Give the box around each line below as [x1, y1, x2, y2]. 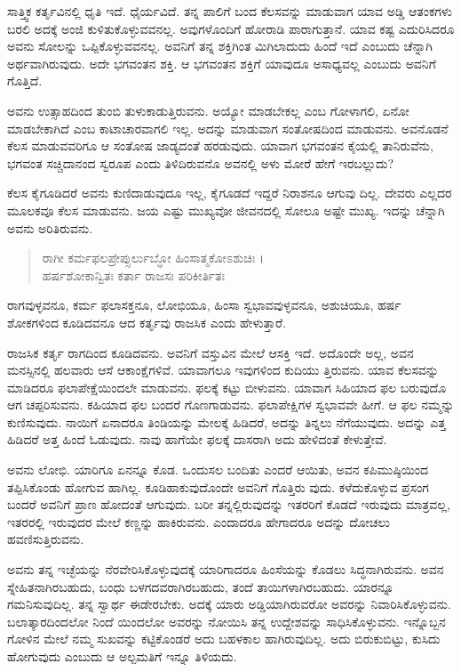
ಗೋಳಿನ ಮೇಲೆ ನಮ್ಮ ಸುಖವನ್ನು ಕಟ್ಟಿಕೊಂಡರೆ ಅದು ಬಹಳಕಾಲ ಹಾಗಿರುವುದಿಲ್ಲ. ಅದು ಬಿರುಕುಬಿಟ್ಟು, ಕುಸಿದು [7, 629, 441, 648]
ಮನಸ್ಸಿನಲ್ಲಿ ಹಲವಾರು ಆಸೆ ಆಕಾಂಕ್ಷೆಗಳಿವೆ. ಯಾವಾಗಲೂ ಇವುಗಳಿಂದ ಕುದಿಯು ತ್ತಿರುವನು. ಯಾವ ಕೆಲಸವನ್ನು [7, 360, 439, 379]
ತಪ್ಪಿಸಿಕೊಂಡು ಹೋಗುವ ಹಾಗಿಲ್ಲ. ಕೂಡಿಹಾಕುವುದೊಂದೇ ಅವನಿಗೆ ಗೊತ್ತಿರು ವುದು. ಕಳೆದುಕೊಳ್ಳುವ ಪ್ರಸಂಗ [7, 477, 429, 496]
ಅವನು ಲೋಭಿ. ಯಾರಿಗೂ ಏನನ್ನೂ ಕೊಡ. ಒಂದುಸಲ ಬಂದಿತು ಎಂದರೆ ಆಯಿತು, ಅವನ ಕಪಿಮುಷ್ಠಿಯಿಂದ [7, 460, 429, 479]
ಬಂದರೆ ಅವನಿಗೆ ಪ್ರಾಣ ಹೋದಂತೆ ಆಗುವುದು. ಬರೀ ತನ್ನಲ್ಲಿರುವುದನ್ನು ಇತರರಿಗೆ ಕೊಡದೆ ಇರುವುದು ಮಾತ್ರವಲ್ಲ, [7, 495, 450, 514]
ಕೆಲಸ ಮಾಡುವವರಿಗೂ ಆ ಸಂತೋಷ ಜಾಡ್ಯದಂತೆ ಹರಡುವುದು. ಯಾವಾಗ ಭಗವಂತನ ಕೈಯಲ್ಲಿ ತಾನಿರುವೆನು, [7, 136, 433, 155]
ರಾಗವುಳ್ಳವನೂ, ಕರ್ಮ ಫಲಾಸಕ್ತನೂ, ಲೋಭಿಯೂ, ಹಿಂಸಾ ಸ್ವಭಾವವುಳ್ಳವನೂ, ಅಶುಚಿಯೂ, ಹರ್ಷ [7, 296, 401, 314]
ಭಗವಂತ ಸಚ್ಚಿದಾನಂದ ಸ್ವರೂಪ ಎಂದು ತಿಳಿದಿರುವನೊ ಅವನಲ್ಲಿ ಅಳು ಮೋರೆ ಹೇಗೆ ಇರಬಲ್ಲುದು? [7, 153, 394, 172]
